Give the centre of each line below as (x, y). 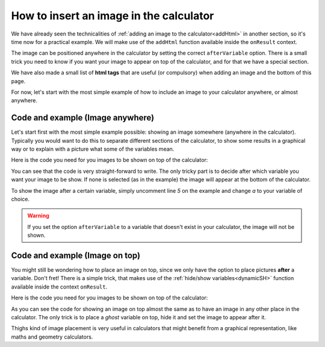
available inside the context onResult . (59, 287)
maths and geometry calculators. (52, 337)
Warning (38, 216)
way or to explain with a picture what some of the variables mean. (93, 149)
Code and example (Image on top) (76, 255)
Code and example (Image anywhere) (83, 118)
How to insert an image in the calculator (113, 16)
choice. (20, 199)
